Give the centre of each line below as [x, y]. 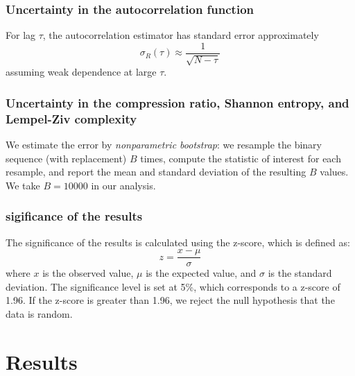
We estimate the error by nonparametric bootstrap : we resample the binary [164, 144]
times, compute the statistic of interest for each [241, 158]
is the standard [300, 273]
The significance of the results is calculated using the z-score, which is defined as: [178, 242]
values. [334, 172]
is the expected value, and [201, 273]
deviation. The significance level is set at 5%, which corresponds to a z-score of [173, 286]
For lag [21, 35]
